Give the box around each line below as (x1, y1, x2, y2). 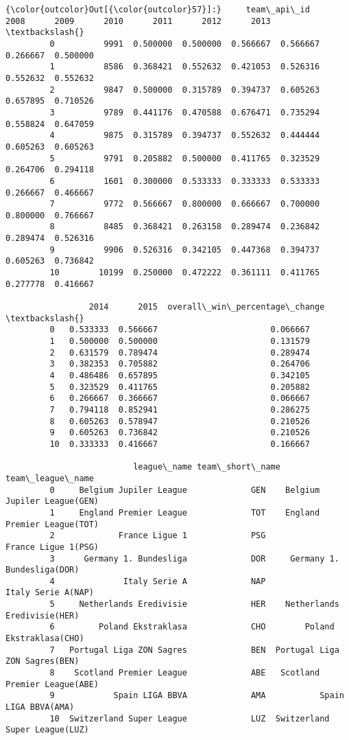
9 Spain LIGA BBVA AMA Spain (49, 691, 344, 701)
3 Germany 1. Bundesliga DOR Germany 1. (49, 553, 339, 564)
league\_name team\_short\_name (133, 462, 280, 472)
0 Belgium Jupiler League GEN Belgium (49, 485, 320, 495)
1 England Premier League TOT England (49, 507, 320, 518)
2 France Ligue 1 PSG (49, 531, 266, 541)
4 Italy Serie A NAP (49, 576, 266, 586)
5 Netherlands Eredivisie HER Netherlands (49, 599, 339, 610)
